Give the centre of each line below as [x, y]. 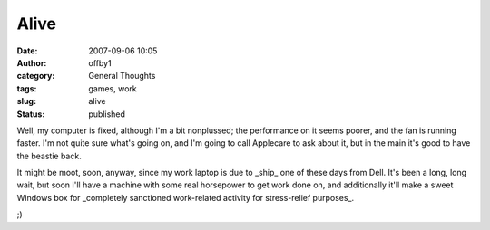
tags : [27, 88]
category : [36, 76]
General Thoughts [122, 76]
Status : [31, 114]
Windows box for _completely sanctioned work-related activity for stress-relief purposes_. [186, 197]
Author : [32, 62]
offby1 [100, 62]
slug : [26, 101]
